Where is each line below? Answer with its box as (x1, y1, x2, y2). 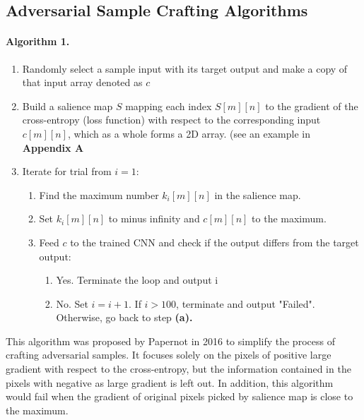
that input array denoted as (22, 75, 143, 90)
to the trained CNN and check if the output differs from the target (70, 234, 359, 249)
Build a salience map (22, 98, 113, 113)
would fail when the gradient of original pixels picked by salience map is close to (6, 389, 353, 404)
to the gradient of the (265, 98, 358, 113)
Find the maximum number (39, 187, 159, 202)
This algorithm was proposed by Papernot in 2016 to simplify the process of (6, 333, 335, 348)
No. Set (56, 296, 88, 311)
